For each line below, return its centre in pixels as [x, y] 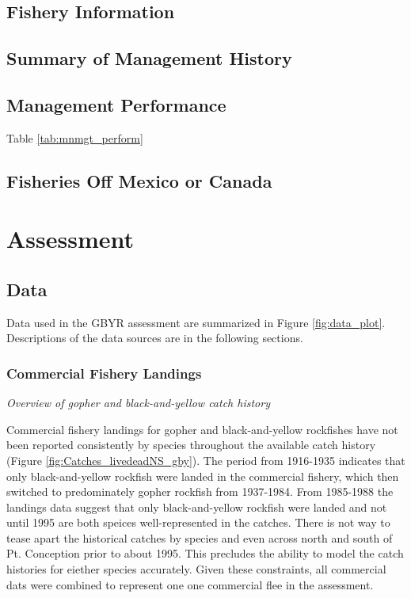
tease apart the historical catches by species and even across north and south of [200, 537]
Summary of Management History [149, 58]
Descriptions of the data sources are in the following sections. [155, 338]
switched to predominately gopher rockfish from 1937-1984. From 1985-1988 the [200, 491]
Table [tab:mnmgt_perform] [75, 137]
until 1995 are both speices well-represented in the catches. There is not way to [198, 522]
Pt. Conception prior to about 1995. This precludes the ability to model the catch [205, 553]
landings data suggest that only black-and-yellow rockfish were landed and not [197, 507]
